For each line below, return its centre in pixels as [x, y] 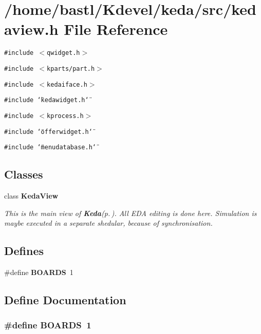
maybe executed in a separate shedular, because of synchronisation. [108, 223]
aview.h [31, 29]
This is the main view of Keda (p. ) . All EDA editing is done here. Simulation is [130, 213]
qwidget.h [63, 53]
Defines [24, 251]
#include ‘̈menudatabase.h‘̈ [50, 148]
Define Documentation [65, 300]
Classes [24, 174]
